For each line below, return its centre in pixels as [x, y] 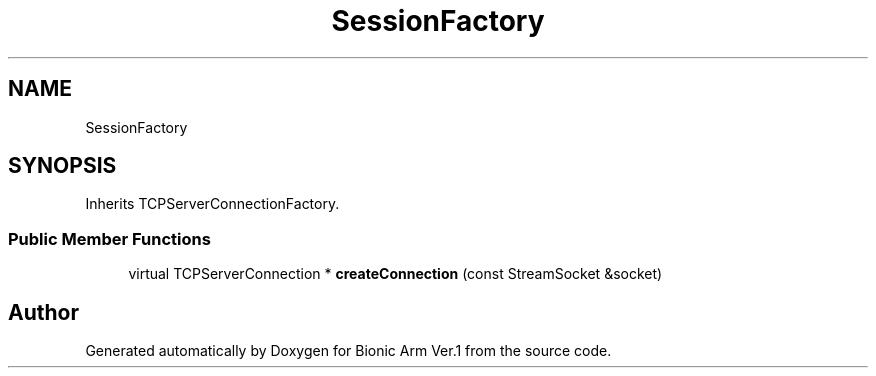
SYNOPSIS [62, 166]
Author [43, 312]
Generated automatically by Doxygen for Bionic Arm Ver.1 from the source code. [348, 351]
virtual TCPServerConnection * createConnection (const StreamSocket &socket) [395, 274]
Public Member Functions [109, 238]
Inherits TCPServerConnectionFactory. [212, 204]
